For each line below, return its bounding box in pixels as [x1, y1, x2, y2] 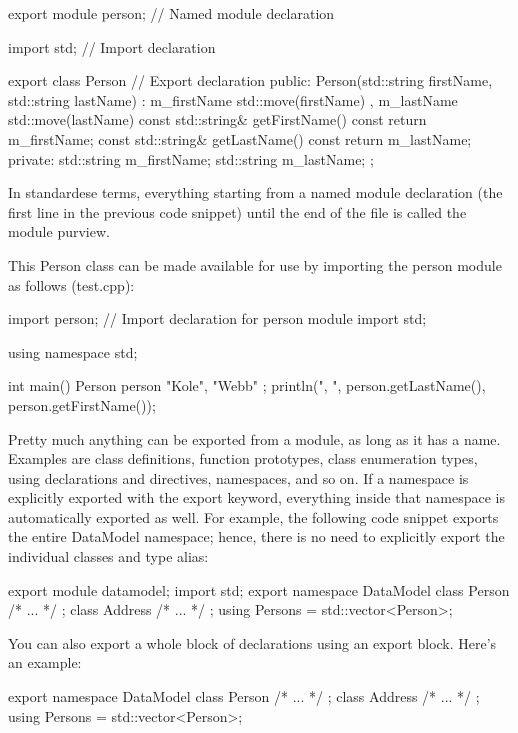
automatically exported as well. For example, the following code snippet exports [8, 506, 499, 527]
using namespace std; [8, 341, 138, 362]
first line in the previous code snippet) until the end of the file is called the [8, 201, 467, 222]
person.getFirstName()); [8, 394, 156, 415]
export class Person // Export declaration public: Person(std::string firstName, [8, 70, 493, 91]
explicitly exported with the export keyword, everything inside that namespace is [8, 487, 506, 508]
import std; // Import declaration [8, 36, 216, 57]
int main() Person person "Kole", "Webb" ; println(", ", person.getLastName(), [8, 375, 486, 396]
